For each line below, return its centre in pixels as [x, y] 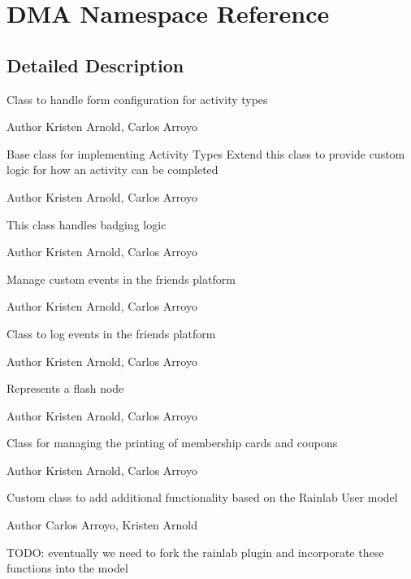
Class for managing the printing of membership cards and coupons [172, 443]
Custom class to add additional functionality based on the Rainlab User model [202, 497]
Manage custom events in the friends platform [121, 279]
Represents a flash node [65, 388]
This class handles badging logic [87, 224]
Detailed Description [95, 65]
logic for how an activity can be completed [112, 170]
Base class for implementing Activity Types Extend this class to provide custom [206, 153]
